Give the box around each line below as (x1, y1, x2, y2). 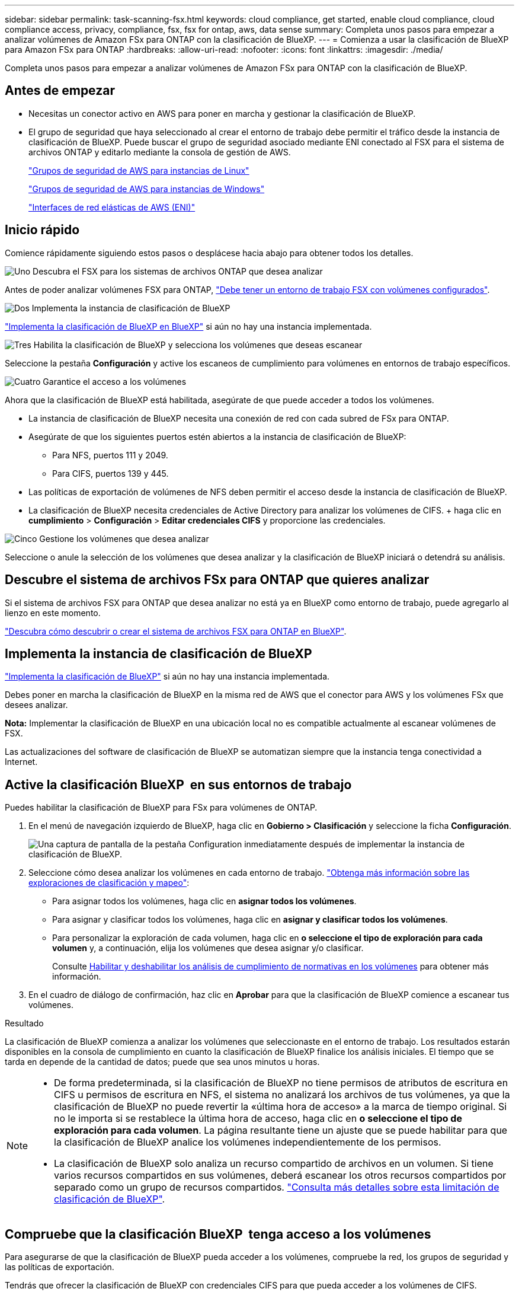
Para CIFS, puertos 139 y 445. (52, 468, 169, 479)
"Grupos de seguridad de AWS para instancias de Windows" (28, 183, 265, 194)
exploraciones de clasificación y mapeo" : (28, 878, 190, 888)
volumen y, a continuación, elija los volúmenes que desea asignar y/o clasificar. (52, 943, 364, 953)
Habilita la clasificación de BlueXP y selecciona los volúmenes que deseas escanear (33, 339, 363, 350)
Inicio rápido (5, 222, 80, 238)
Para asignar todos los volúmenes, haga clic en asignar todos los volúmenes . (52, 896, 357, 907)
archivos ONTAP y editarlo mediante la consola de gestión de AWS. (28, 146, 291, 157)
